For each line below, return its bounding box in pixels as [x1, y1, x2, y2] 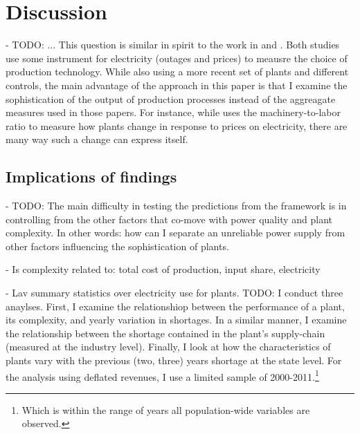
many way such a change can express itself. [6, 132, 188, 147]
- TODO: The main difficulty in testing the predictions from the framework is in [6, 198, 347, 213]
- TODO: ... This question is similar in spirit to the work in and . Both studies [6, 37, 340, 52]
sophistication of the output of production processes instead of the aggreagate [6, 91, 336, 106]
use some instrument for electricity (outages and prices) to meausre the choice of [6, 50, 348, 65]
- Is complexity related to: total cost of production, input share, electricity [6, 262, 321, 276]
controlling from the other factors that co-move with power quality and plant [6, 211, 333, 226]
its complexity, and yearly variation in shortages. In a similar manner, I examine [6, 312, 347, 327]
